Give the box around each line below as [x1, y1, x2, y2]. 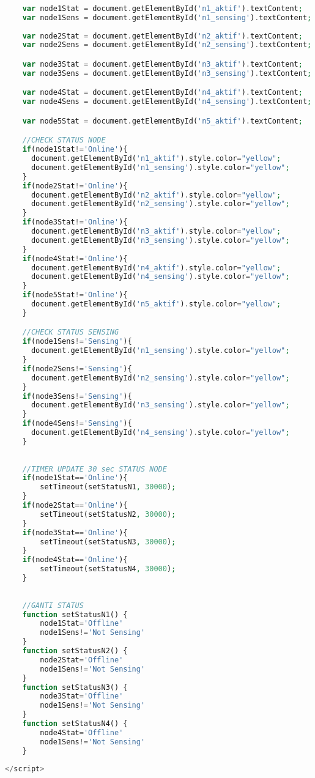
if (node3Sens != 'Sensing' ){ [22, 391, 132, 401]
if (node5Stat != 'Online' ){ [22, 291, 128, 300]
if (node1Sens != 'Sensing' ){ [22, 337, 132, 346]
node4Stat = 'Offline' [40, 728, 124, 737]
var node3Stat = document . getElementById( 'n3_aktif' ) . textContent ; [22, 59, 303, 69]
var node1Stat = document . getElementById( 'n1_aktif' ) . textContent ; [22, 4, 303, 13]
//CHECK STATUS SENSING [22, 328, 119, 337]
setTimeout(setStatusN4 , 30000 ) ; [40, 565, 176, 574]
